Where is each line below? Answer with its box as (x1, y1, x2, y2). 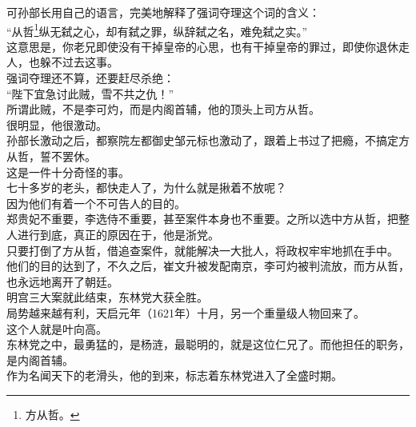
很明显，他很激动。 (6, 116, 107, 133)
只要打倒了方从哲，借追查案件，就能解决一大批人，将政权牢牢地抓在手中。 (6, 241, 398, 258)
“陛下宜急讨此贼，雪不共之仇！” (6, 85, 174, 102)
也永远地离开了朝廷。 (6, 273, 118, 289)
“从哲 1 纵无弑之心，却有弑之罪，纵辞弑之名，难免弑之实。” (6, 20, 308, 39)
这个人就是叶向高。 (6, 320, 107, 337)
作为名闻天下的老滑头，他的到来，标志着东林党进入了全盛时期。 (6, 367, 342, 384)
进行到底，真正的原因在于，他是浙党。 (17, 225, 219, 242)
